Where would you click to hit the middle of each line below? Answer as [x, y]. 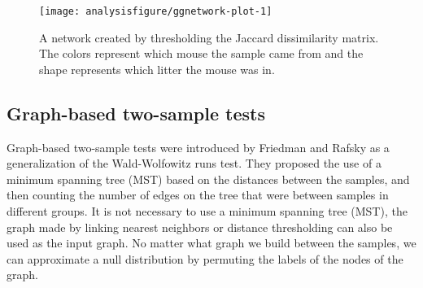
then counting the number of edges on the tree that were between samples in [198, 195]
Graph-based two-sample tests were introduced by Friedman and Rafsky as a [198, 147]
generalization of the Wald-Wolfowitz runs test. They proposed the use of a [194, 163]
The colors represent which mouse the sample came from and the [201, 53]
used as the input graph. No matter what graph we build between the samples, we [211, 243]
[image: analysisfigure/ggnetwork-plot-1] [156, 11]
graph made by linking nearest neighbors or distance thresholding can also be [200, 227]
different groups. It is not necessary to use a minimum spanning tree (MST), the [207, 211]
